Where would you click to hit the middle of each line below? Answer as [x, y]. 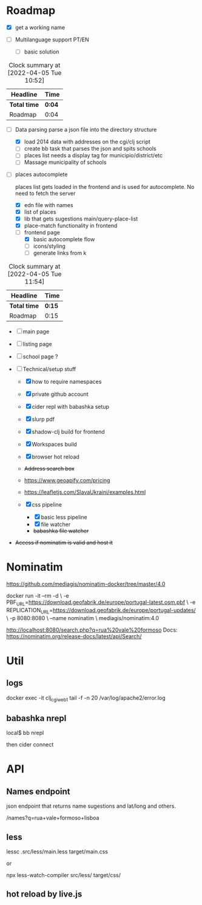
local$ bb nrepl [25, 733]
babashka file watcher [61, 531]
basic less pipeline [64, 517]
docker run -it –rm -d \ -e [38, 595]
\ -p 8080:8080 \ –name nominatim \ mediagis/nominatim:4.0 [83, 618]
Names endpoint [38, 791]
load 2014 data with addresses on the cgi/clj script [87, 142]
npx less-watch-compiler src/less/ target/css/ [64, 875]
